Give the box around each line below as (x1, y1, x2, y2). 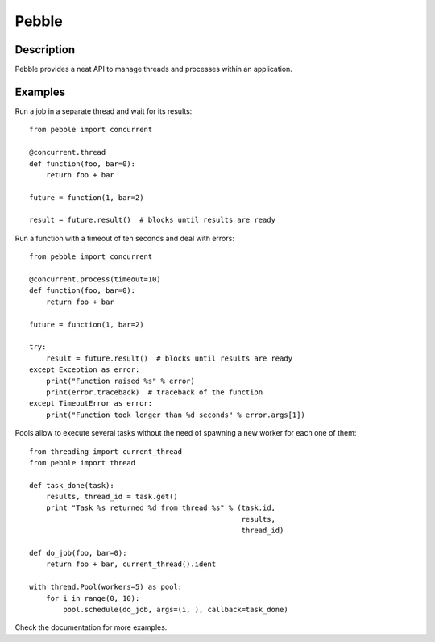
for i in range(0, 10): (45, 594, 140, 602)
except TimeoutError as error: (29, 399, 153, 408)
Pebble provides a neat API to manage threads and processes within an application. (14, 65, 293, 74)
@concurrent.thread (29, 148, 106, 157)
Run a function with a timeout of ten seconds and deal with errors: (14, 233, 235, 243)
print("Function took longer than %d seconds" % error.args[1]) (45, 410, 305, 419)
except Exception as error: (29, 365, 140, 374)
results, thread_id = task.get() (45, 492, 179, 502)
